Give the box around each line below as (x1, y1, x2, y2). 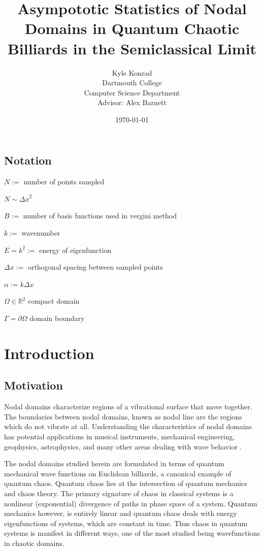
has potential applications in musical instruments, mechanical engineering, (4, 431, 235, 441)
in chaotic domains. (4, 537, 64, 548)
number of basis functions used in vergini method (23, 210, 177, 221)
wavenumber (21, 228, 60, 238)
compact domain (28, 296, 80, 306)
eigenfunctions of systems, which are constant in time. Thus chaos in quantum (4, 517, 248, 528)
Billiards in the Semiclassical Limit (7, 38, 257, 58)
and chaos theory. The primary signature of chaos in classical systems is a (4, 488, 234, 498)
